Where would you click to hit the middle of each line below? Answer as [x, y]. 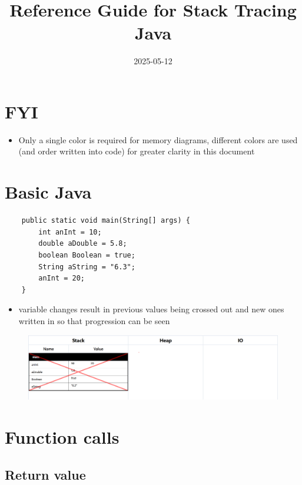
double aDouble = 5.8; [83, 244]
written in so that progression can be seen [94, 320]
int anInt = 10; [70, 232]
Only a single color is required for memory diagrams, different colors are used [158, 139]
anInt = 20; [62, 278]
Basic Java [48, 192]
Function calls [62, 437]
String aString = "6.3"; [87, 267]
